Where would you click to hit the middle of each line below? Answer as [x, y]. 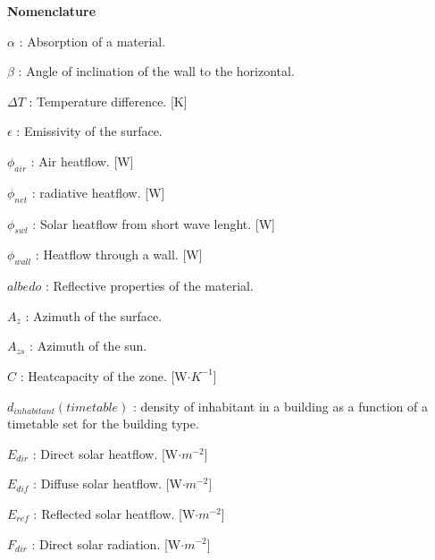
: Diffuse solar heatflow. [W [108, 484]
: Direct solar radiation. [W [106, 543]
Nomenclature [52, 11]
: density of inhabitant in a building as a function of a [281, 406]
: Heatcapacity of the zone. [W [104, 375]
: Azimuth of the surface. [94, 315]
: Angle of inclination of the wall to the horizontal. [156, 71]
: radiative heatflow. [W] [98, 192]
